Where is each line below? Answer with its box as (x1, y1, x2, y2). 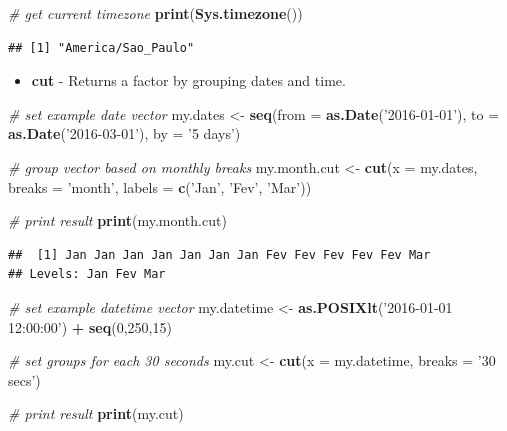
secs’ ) (8, 369, 41, 390)
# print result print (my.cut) (8, 403, 184, 424)
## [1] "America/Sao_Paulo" (8, 40, 195, 55)
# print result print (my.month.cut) (8, 210, 227, 231)
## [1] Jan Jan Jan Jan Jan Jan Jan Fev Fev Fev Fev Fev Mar (8, 247, 431, 262)
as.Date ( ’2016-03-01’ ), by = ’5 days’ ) (8, 123, 241, 144)
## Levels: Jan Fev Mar (8, 267, 166, 282)
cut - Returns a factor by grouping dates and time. (31, 70, 346, 91)
